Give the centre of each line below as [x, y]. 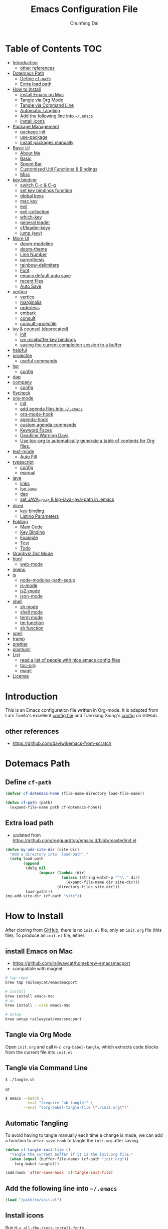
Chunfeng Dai [84, 23]
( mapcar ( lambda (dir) [62, 873]
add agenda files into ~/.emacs [51, 408]
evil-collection [35, 212]
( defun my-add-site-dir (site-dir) [42, 850]
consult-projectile [38, 323]
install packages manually [47, 142]
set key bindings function [46, 190]
